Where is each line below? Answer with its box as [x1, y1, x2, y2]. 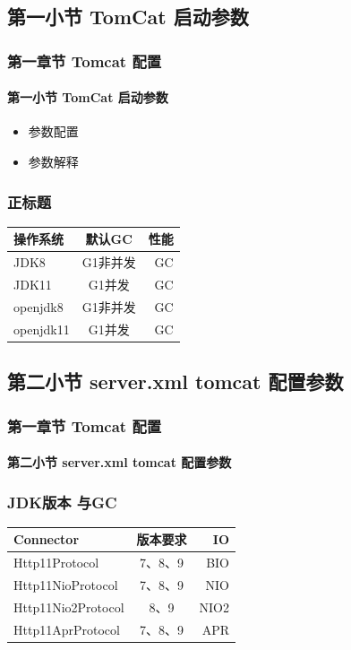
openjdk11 [13, 319, 70, 338]
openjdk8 [13, 297, 64, 316]
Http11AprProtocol [13, 620, 120, 638]
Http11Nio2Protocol [13, 597, 124, 616]
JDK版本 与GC [7, 490, 117, 513]
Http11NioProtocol [13, 576, 118, 594]
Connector [13, 530, 80, 549]
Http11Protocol [13, 553, 99, 572]
